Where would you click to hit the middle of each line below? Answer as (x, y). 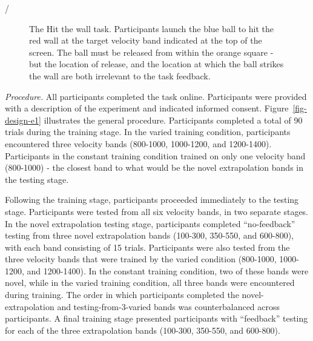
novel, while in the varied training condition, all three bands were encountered (150, 283)
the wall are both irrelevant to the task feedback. (120, 75)
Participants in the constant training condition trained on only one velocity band (155, 155)
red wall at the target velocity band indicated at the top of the (146, 40)
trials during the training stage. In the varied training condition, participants (148, 132)
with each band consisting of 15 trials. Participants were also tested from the (147, 247)
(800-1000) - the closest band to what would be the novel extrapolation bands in (154, 167)
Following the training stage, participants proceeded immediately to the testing (152, 200)
